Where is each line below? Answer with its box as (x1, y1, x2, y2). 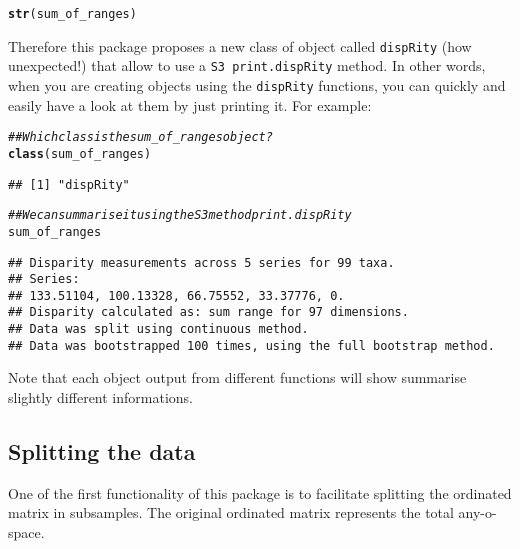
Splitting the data (8, 436, 196, 467)
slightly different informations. (8, 387, 193, 408)
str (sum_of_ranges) (8, 7, 137, 21)
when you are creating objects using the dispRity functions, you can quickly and (8, 74, 506, 95)
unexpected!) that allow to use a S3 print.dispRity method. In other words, (8, 55, 486, 76)
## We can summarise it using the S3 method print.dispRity (8, 208, 352, 223)
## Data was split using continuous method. (8, 322, 309, 337)
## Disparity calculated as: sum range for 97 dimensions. (8, 305, 409, 320)
